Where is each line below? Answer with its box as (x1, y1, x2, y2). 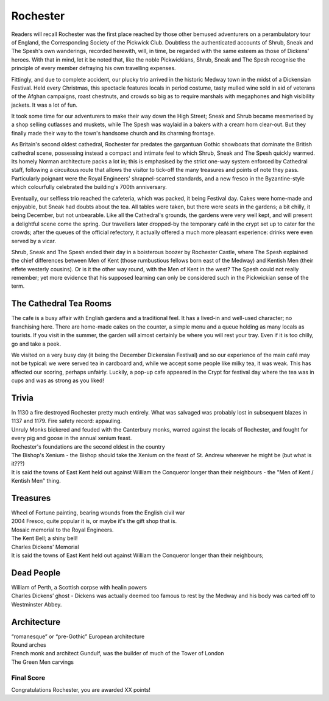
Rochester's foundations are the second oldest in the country (11, 443, 166, 450)
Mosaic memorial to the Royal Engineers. (11, 526, 114, 533)
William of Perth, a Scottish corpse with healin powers (11, 583, 147, 591)
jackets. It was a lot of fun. (11, 101, 78, 109)
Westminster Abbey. (11, 600, 62, 608)
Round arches (11, 641, 46, 649)
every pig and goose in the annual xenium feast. (11, 435, 132, 442)
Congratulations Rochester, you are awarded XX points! (11, 686, 150, 693)
